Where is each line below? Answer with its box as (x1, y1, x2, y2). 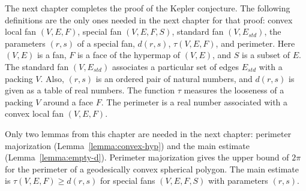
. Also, (40, 72, 64, 84)
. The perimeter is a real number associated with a (101, 95, 288, 108)
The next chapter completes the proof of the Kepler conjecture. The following (5, 2, 290, 14)
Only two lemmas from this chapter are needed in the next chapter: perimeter (5, 127, 292, 140)
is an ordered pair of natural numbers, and (95, 72, 253, 84)
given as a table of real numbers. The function (5, 84, 175, 96)
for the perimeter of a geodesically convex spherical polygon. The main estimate (5, 162, 299, 175)
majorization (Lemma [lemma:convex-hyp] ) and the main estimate (5, 139, 250, 151)
